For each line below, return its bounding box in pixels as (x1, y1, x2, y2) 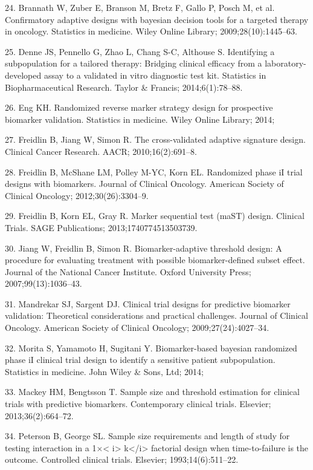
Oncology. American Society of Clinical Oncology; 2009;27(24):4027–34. (5, 321, 269, 334)
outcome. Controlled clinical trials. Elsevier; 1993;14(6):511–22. (5, 453, 239, 466)
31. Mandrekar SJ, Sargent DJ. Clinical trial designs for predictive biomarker (5, 297, 291, 310)
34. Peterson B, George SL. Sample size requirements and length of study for (5, 429, 290, 442)
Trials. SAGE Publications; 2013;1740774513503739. (5, 221, 198, 233)
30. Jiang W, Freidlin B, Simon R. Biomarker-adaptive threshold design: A (5, 241, 282, 254)
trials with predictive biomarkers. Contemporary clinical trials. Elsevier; (5, 397, 271, 410)
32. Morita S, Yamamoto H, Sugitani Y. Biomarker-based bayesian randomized (5, 341, 297, 354)
